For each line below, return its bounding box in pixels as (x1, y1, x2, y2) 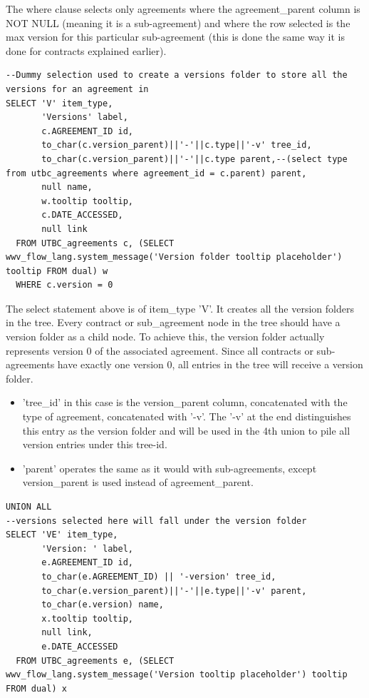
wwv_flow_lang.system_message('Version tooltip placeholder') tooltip (6, 669, 348, 680)
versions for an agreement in (6, 84, 149, 94)
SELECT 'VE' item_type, (6, 530, 118, 540)
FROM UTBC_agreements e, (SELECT (16, 655, 175, 666)
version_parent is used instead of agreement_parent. (22, 475, 254, 490)
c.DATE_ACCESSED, (41, 210, 123, 221)
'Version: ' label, (41, 543, 133, 554)
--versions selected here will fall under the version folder (6, 515, 307, 526)
